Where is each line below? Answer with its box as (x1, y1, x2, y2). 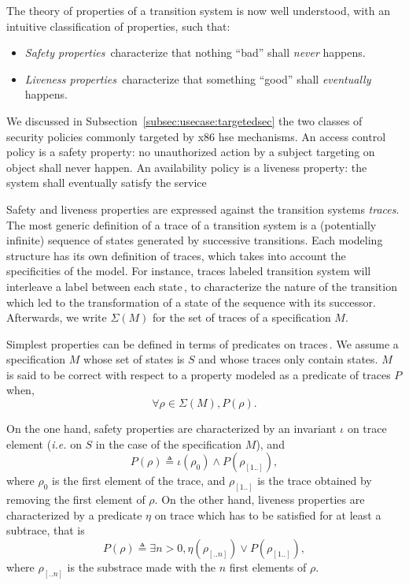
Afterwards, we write (6, 309, 107, 326)
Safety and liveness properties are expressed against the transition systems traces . (6, 200, 400, 217)
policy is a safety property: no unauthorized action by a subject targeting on (6, 143, 375, 160)
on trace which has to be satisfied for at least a (154, 506, 381, 523)
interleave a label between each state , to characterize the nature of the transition (6, 278, 397, 294)
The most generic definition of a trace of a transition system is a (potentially (6, 216, 377, 233)
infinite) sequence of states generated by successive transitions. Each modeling (6, 232, 383, 248)
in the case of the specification (95, 435, 242, 452)
